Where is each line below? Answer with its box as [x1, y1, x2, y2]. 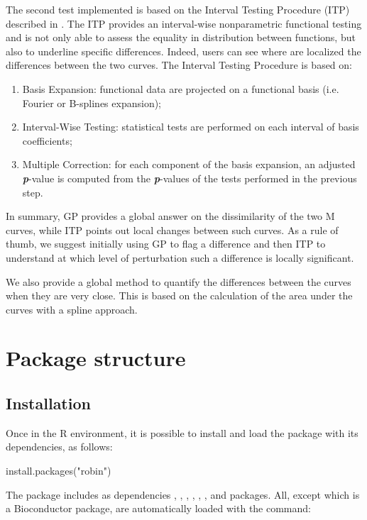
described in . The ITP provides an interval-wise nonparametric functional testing [6, 16, 362, 31]
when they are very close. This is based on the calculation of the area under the [6, 288, 353, 303]
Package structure [6, 343, 186, 372]
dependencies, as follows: [6, 439, 113, 454]
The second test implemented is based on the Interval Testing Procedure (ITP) [6, 2, 350, 16]
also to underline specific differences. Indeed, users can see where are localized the [6, 43, 361, 58]
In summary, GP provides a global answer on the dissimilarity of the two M [6, 209, 335, 223]
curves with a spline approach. [6, 302, 138, 316]
